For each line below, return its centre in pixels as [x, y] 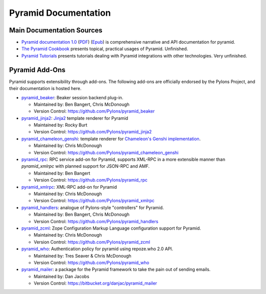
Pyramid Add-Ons [37, 70]
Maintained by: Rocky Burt [61, 125]
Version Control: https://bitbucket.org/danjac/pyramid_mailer [95, 283]
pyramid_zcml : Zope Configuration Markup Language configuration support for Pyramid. [111, 228]
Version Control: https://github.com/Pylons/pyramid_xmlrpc [94, 201]
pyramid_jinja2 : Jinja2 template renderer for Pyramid [75, 118]
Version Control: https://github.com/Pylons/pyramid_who [92, 263]
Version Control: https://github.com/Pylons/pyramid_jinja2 [93, 132]
